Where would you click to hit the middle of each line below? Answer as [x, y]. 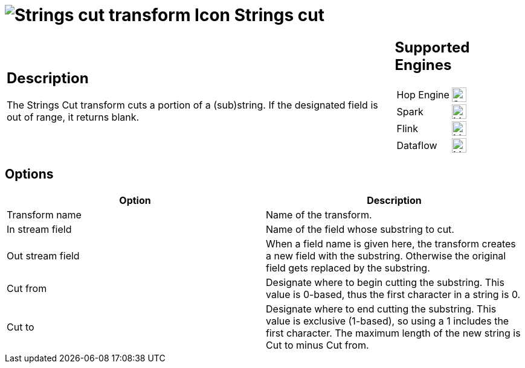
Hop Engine [423, 94]
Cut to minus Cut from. [317, 345]
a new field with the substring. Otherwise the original [386, 255]
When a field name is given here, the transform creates [391, 243]
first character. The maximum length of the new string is [393, 333]
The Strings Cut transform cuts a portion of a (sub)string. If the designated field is [192, 105]
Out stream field [43, 255]
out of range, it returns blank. [73, 117]
